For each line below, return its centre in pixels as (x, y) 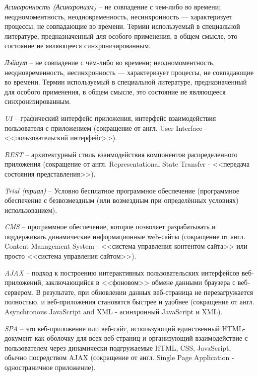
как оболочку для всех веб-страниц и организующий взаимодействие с (141, 338)
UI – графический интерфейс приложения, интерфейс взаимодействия (110, 118)
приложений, (24, 282)
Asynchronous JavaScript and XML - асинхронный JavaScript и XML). (114, 312)
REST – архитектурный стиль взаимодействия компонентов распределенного (121, 154)
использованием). (31, 210)
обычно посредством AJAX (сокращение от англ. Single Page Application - (119, 357)
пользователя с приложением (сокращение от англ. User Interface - (106, 128)
